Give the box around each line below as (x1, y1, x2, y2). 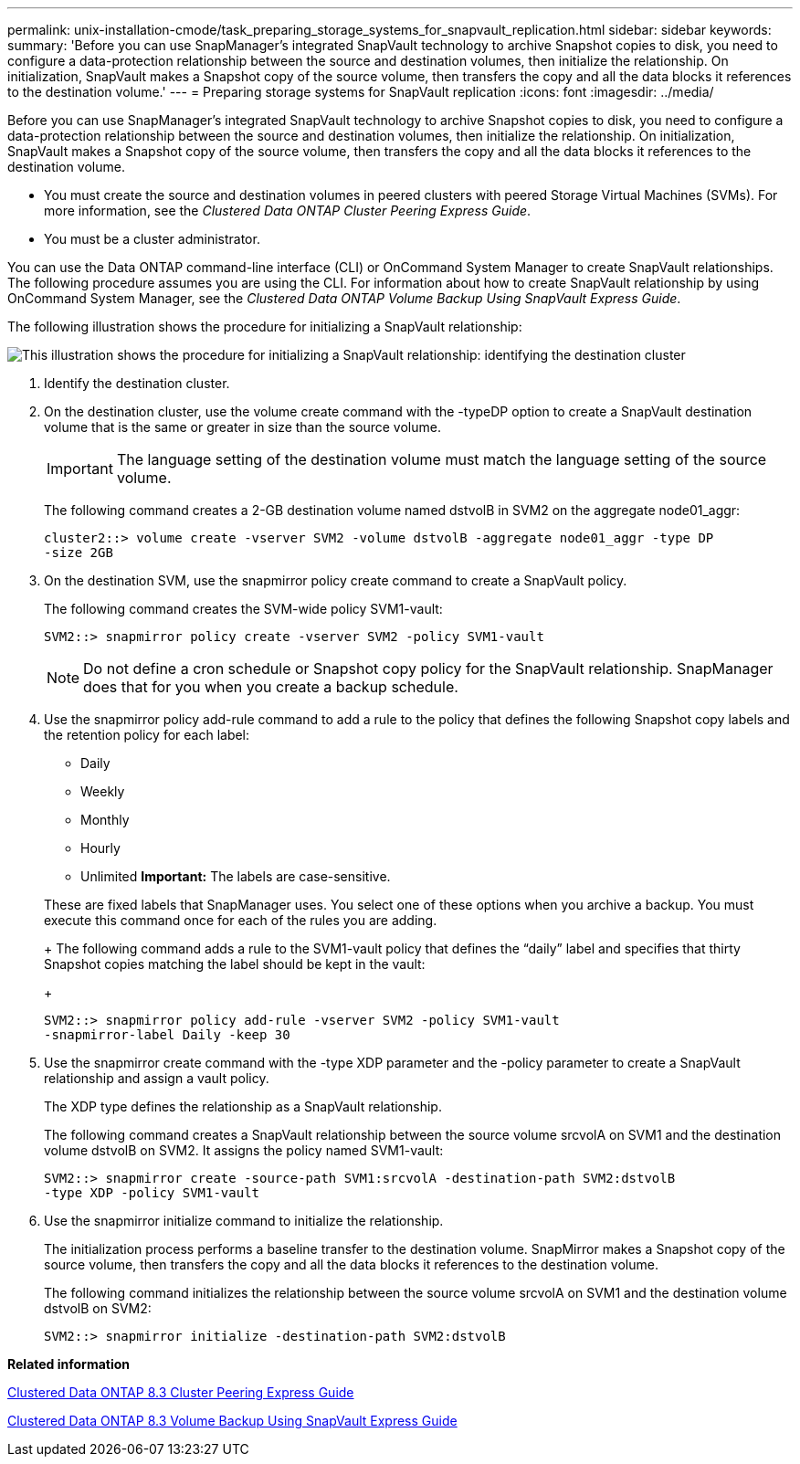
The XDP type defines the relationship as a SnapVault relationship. (44, 1099, 442, 1114)
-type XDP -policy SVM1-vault (44, 1185, 260, 1200)
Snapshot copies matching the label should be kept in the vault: (44, 956, 426, 972)
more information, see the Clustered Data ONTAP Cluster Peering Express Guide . (44, 203, 532, 218)
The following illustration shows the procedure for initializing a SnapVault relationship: (7, 319, 522, 334)
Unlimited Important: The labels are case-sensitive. (80, 869, 391, 884)
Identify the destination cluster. (44, 375, 230, 391)
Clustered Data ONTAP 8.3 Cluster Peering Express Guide (7, 1385, 354, 1400)
